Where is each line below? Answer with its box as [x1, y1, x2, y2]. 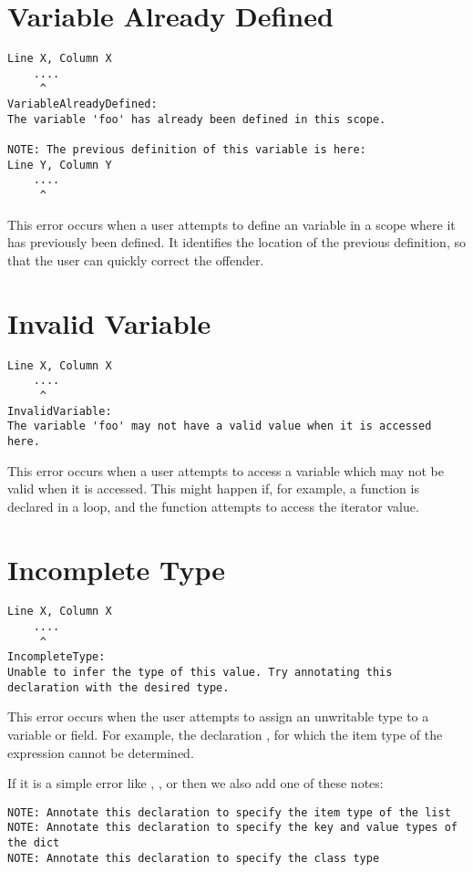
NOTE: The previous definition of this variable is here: [7, 143, 366, 157]
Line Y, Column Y [7, 158, 112, 171]
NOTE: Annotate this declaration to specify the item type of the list [7, 805, 451, 819]
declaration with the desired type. [7, 680, 230, 694]
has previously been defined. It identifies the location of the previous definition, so [7, 233, 466, 252]
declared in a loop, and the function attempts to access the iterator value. [7, 496, 419, 515]
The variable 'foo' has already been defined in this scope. [7, 112, 386, 126]
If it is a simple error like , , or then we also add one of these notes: [7, 773, 384, 793]
